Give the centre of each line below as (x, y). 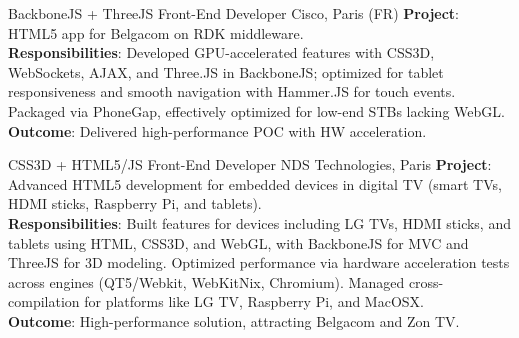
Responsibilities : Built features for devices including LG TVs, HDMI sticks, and (259, 222)
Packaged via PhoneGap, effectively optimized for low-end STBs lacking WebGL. (256, 110)
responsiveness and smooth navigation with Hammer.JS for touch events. (232, 91)
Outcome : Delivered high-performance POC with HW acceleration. (217, 130)
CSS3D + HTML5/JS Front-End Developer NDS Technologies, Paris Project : (250, 164)
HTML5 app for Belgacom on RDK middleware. (156, 32)
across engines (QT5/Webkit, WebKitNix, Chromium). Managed (206, 281)
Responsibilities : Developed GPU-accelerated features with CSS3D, (221, 52)
